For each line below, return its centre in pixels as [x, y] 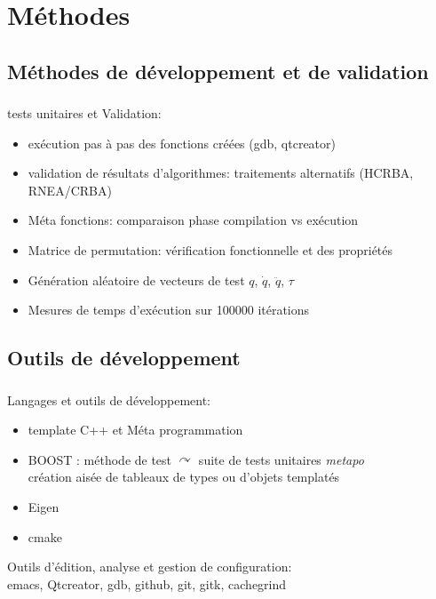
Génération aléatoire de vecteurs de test [136, 280]
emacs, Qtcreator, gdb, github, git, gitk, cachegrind [147, 583]
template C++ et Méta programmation [135, 430]
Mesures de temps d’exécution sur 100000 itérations [169, 310]
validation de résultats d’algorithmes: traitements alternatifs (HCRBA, [221, 173]
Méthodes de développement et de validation [218, 71]
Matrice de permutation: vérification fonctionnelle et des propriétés [210, 250]
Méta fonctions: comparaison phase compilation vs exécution [193, 220]
